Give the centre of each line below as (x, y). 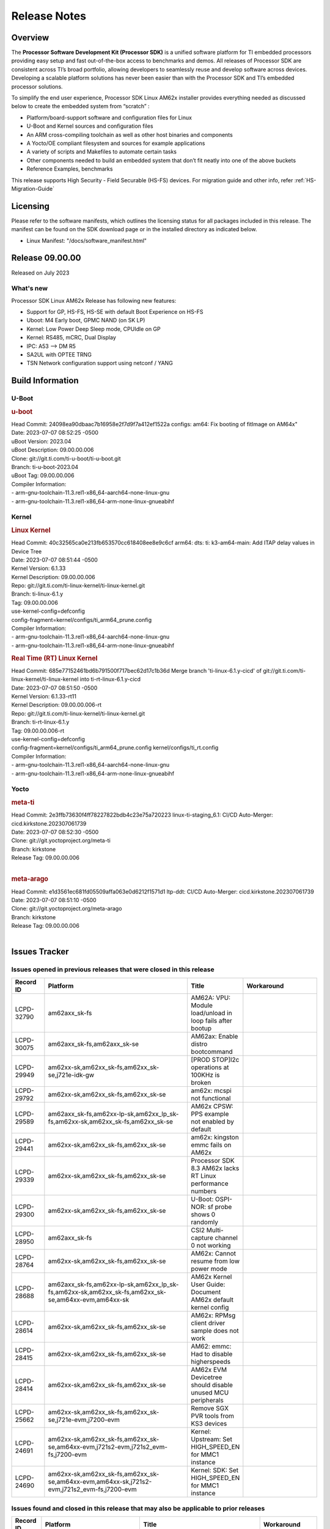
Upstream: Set (211, 1439)
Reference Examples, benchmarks (70, 169)
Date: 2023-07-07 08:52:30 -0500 (55, 832)
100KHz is (205, 1075)
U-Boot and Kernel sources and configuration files (90, 126)
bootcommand (212, 1051)
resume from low (215, 1261)
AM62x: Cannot (214, 1253)
